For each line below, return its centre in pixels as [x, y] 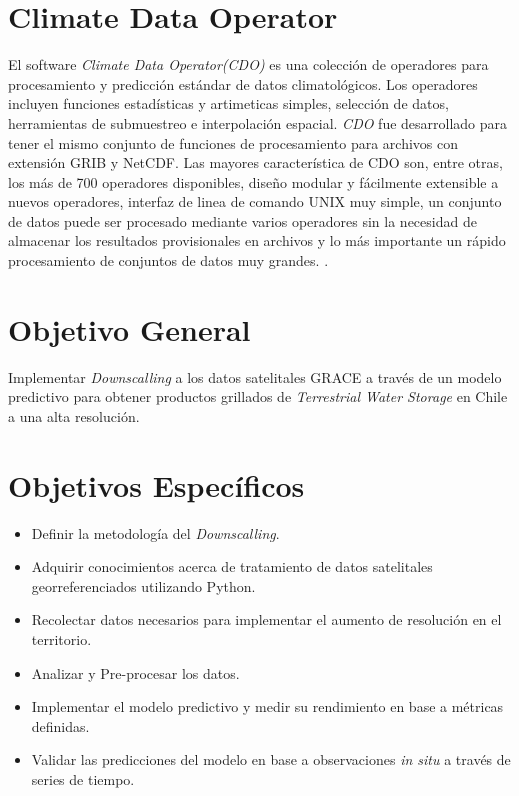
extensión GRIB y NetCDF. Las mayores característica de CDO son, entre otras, [255, 162]
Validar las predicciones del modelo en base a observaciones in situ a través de [271, 759]
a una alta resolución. [74, 415]
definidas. [60, 725]
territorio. [61, 639]
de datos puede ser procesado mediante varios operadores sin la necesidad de [242, 220]
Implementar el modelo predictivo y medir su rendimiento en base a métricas [267, 706]
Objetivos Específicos [156, 484]
